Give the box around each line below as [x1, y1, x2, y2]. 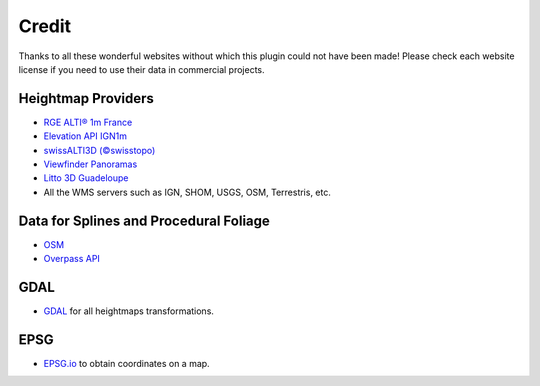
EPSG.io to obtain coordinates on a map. [43, 357, 210, 369]
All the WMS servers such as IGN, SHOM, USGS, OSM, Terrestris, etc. [43, 186, 332, 198]
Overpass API [43, 253, 100, 265]
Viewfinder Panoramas [43, 158, 138, 170]
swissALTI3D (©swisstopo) [43, 144, 156, 156]
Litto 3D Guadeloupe [43, 172, 129, 184]
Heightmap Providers [18, 90, 154, 107]
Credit [18, 15, 72, 37]
